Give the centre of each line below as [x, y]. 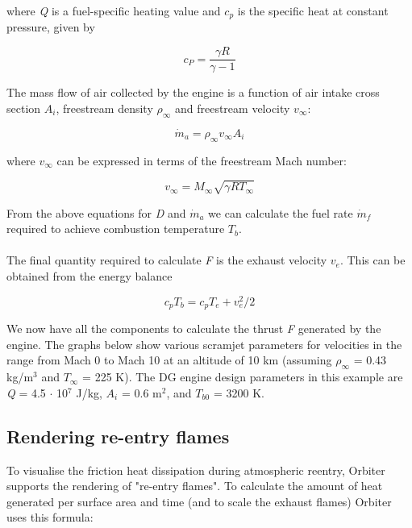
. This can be [372, 260]
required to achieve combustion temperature [116, 229]
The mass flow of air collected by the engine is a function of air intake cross [193, 92]
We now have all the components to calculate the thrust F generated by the [194, 328]
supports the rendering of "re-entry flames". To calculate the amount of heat [195, 486]
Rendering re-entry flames [118, 436]
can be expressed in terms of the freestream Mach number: [202, 160]
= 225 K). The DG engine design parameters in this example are [243, 377]
